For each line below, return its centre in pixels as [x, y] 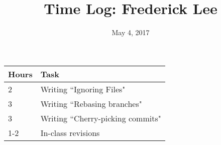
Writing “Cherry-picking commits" [101, 118]
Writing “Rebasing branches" [91, 103]
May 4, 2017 [131, 32]
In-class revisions [70, 132]
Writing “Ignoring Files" [83, 89]
